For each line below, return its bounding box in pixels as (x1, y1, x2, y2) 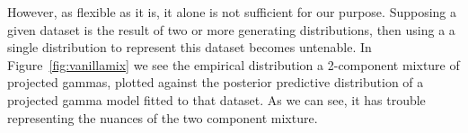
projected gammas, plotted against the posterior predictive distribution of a (7, 73, 424, 92)
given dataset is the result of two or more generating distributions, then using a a (7, 20, 455, 39)
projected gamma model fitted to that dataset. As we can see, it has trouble (7, 90, 426, 109)
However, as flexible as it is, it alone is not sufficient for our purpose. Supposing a (7, 3, 457, 21)
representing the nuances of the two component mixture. (7, 108, 318, 127)
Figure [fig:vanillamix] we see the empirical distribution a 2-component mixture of (7, 55, 460, 74)
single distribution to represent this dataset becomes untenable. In (7, 38, 372, 57)
